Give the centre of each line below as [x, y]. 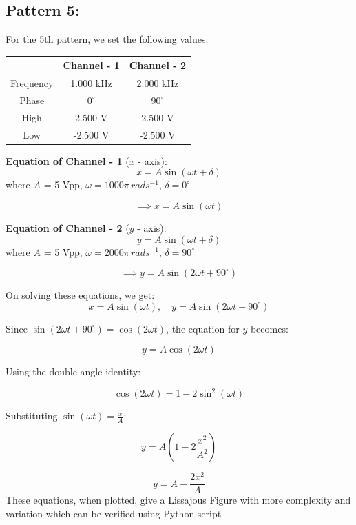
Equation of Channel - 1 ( [67, 160]
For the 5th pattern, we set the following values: [107, 39]
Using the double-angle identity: [73, 372]
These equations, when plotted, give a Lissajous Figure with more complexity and [178, 500]
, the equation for [203, 328]
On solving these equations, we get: [80, 295]
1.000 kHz [91, 83]
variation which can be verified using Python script [114, 513]
